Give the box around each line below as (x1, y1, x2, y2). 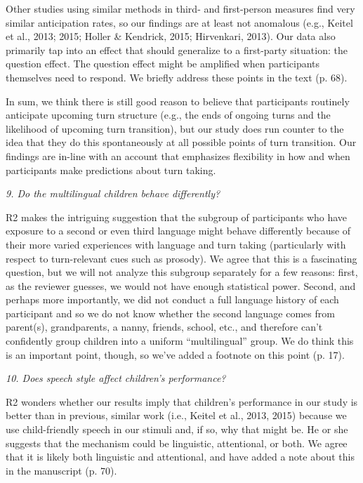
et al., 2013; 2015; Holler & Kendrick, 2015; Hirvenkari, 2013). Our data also (6, 29, 336, 44)
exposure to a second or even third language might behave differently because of (6, 223, 351, 238)
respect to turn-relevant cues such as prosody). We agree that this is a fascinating (6, 251, 357, 265)
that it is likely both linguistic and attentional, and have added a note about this (6, 449, 355, 464)
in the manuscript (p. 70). (6, 463, 117, 477)
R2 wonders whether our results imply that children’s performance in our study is (6, 394, 358, 409)
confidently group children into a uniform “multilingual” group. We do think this (6, 333, 354, 348)
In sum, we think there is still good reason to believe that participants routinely (6, 93, 350, 108)
